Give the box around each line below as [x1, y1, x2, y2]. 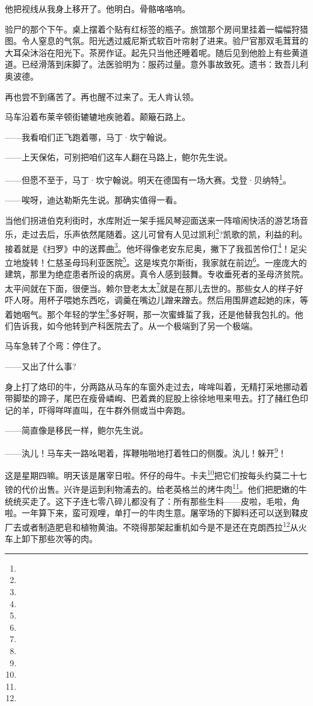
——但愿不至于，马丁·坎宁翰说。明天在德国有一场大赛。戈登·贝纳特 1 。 [5, 171, 291, 186]
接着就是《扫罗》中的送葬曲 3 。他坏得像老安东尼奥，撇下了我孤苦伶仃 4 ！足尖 [5, 240, 307, 254]
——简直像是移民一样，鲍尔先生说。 [5, 424, 148, 437]
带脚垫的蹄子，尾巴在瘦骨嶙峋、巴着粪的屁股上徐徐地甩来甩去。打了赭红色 [5, 392, 300, 405]
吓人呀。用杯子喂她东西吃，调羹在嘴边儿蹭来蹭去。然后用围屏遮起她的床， [5, 293, 300, 306]
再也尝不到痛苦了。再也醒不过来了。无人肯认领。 [5, 90, 199, 102]
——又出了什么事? [5, 360, 76, 372]
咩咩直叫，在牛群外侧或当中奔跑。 [55, 403, 190, 416]
